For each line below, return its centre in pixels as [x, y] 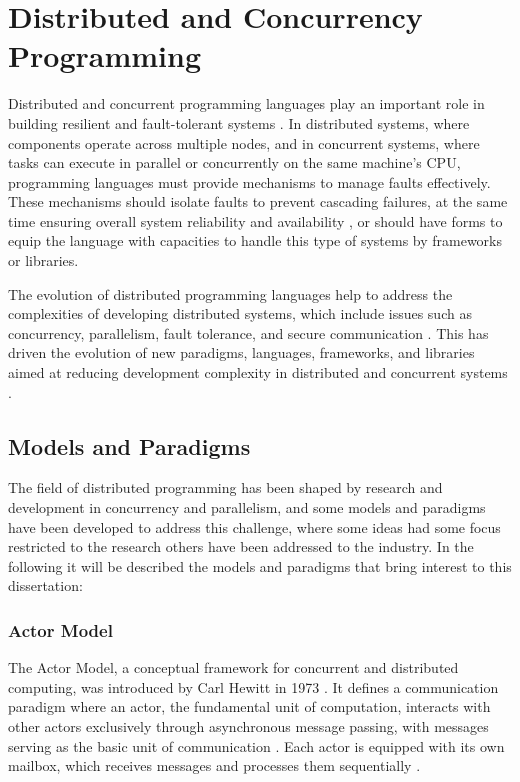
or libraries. [43, 260]
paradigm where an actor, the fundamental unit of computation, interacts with [249, 706]
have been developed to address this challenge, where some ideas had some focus [254, 526]
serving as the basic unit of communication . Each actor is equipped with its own [256, 745]
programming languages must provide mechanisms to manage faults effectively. [249, 181]
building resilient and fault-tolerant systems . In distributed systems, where [239, 122]
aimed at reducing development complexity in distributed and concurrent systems [258, 372]
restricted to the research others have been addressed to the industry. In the [241, 546]
